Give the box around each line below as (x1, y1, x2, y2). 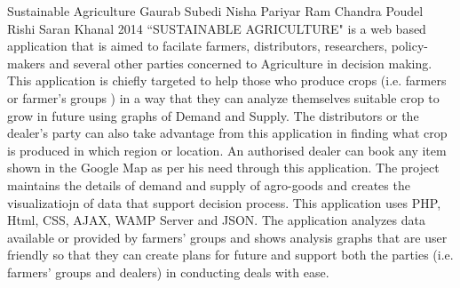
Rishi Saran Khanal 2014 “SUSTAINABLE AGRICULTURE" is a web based (7, 19, 426, 37)
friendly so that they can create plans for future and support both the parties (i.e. (7, 245, 454, 264)
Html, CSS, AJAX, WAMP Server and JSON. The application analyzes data (7, 211, 425, 229)
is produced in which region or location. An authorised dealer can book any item (7, 140, 447, 159)
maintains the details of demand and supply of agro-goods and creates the (7, 175, 410, 194)
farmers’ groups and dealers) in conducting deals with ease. (7, 262, 329, 281)
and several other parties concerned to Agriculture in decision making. (49, 53, 432, 72)
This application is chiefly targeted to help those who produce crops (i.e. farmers (7, 71, 447, 90)
